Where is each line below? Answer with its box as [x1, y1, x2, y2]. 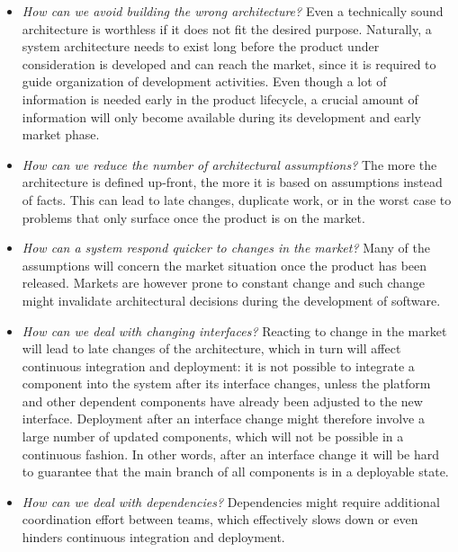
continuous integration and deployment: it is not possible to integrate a [22, 356, 415, 375]
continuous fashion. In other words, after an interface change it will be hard [22, 444, 440, 463]
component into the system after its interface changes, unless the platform [22, 374, 431, 393]
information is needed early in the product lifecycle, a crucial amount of [22, 89, 418, 108]
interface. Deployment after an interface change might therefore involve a [22, 409, 425, 428]
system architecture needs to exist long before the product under [22, 37, 380, 56]
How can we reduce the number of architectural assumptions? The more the [22, 155, 437, 174]
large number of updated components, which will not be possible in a [22, 427, 404, 446]
